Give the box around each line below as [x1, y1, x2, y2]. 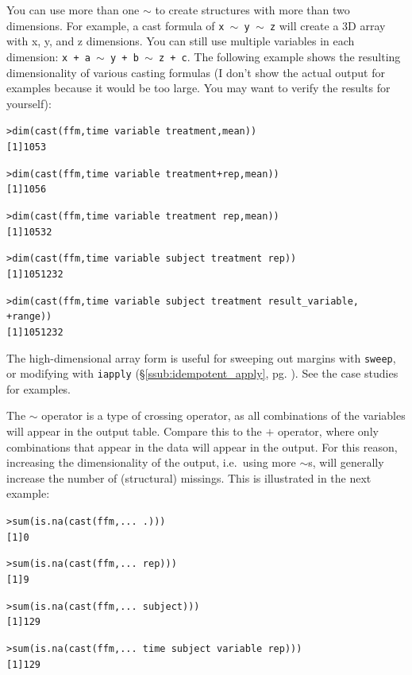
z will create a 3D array [269, 17, 386, 33]
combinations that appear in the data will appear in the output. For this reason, [6, 438, 398, 455]
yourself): [6, 95, 52, 111]
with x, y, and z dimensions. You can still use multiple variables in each [6, 33, 355, 49]
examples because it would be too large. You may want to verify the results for [6, 80, 391, 96]
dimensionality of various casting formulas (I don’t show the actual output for [6, 64, 385, 80]
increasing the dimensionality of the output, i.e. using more [6, 454, 296, 471]
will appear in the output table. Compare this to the [6, 423, 262, 439]
